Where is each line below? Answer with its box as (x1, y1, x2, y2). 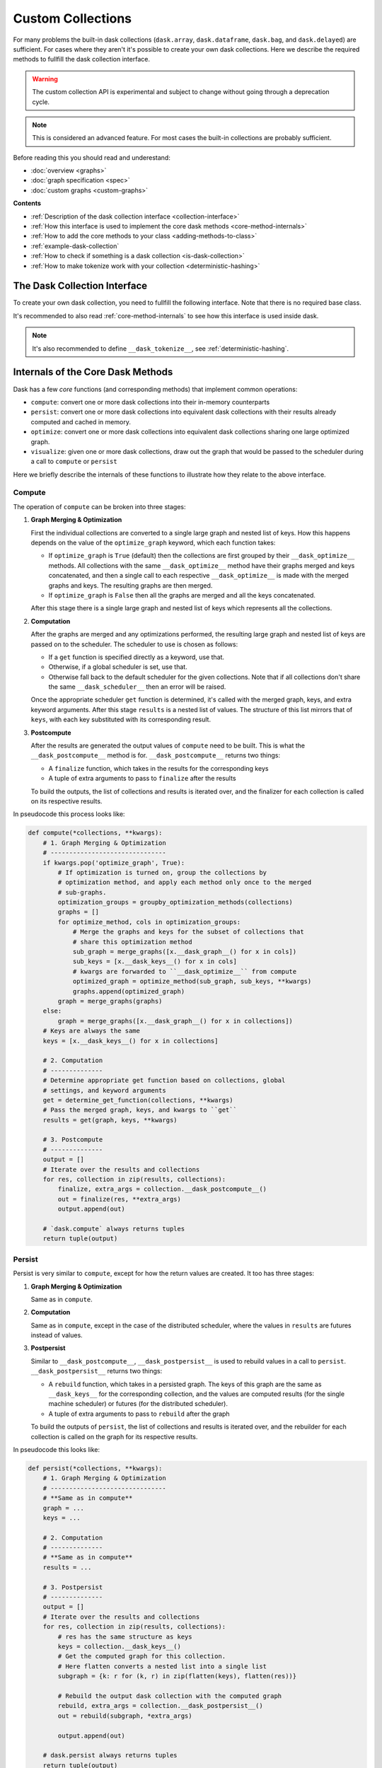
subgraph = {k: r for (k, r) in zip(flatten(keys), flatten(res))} (57, 1673, 297, 1680)
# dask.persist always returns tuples (42, 1751, 178, 1760)
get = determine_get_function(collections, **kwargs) (42, 1096, 233, 1104)
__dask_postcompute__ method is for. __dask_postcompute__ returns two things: (30, 751, 281, 760)
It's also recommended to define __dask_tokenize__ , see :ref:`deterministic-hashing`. (32, 344, 289, 353)
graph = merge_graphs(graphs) (57, 997, 163, 1005)
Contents (13, 199, 42, 208)
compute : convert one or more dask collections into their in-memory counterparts (30, 397, 270, 406)
